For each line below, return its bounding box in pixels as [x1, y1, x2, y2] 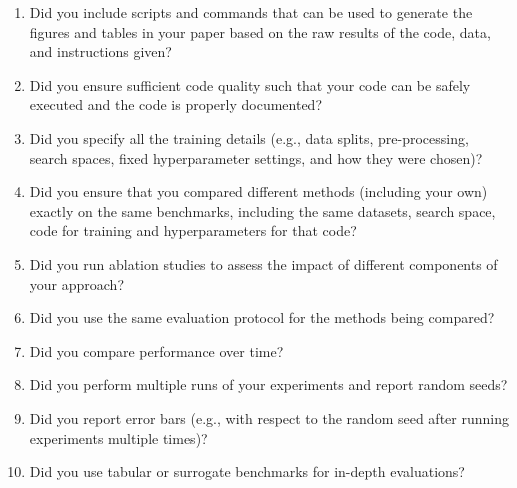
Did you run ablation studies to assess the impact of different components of [29, 253, 498, 274]
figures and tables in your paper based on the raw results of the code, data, [29, 21, 491, 42]
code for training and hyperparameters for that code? [29, 220, 357, 241]
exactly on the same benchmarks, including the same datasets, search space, [29, 200, 496, 221]
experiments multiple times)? [29, 427, 208, 448]
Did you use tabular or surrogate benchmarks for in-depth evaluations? [29, 461, 465, 482]
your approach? [29, 273, 125, 294]
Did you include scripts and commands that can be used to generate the [29, 2, 473, 22]
